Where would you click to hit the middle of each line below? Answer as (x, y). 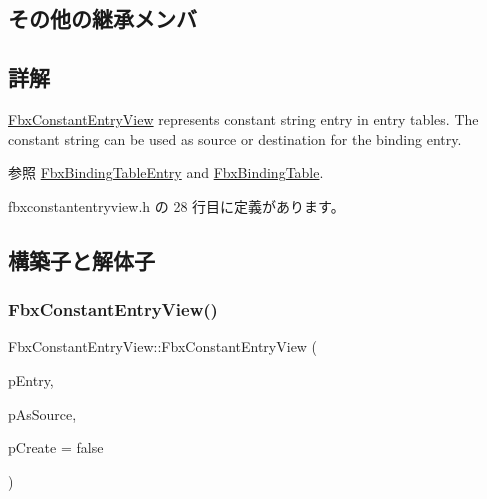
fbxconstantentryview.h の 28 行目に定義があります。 (176, 205)
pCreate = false (56, 447)
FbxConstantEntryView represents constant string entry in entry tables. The (243, 118)
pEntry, (31, 379)
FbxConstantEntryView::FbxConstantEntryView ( (163, 346)
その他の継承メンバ (102, 18)
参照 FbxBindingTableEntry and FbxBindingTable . (166, 172)
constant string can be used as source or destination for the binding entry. (235, 138)
